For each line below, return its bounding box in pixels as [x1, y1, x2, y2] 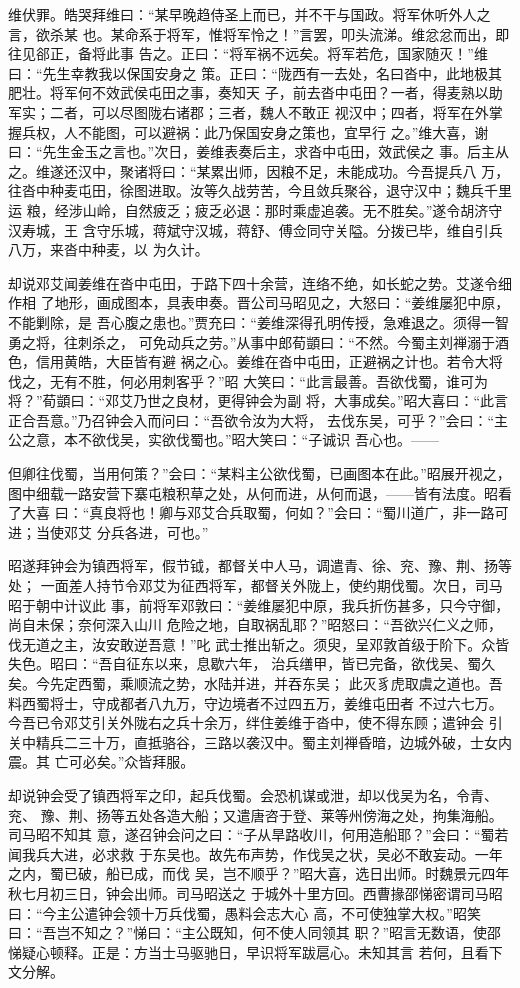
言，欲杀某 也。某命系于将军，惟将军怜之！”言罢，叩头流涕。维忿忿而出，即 [8, 23, 510, 44]
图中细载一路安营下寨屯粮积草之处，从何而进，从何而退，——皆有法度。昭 [8, 482, 498, 503]
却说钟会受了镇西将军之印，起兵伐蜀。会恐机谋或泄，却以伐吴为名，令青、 [8, 784, 498, 805]
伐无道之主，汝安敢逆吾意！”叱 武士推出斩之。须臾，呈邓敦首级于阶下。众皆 [8, 633, 510, 654]
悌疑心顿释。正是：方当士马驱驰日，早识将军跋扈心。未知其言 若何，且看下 [8, 941, 503, 962]
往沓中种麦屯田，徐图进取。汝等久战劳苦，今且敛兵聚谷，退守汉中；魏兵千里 [8, 180, 512, 201]
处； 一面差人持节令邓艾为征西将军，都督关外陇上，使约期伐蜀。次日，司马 [8, 575, 503, 596]
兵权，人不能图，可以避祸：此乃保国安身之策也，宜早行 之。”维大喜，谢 [21, 121, 489, 142]
